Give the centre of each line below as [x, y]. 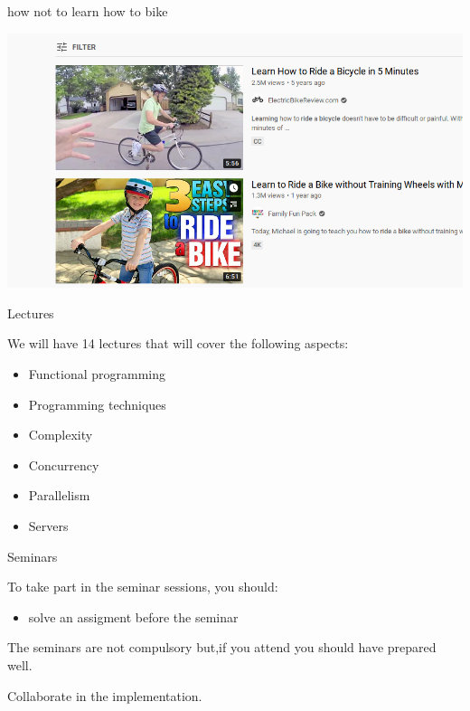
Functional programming [97, 374]
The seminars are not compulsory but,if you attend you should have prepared [222, 647]
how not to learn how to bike [88, 11]
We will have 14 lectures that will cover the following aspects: [178, 343]
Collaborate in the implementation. [105, 695]
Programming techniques [97, 404]
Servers [48, 526]
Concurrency [64, 465]
